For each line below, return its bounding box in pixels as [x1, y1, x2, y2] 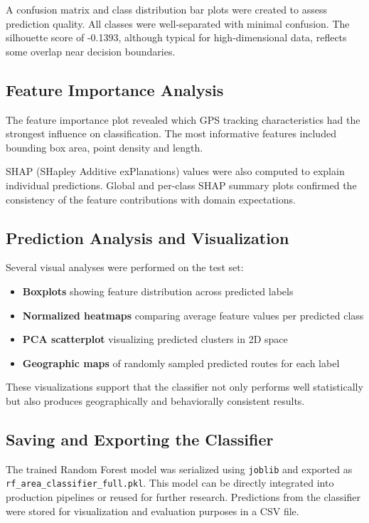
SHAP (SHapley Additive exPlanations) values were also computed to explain [6, 164, 345, 179]
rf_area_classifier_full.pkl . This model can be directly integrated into [6, 475, 334, 490]
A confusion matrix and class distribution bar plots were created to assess [6, 2, 327, 16]
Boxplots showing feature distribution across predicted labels [22, 283, 294, 298]
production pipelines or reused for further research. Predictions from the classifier [6, 490, 360, 504]
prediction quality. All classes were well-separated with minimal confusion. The [6, 16, 350, 31]
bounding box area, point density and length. [6, 139, 203, 154]
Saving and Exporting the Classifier [6, 428, 274, 450]
